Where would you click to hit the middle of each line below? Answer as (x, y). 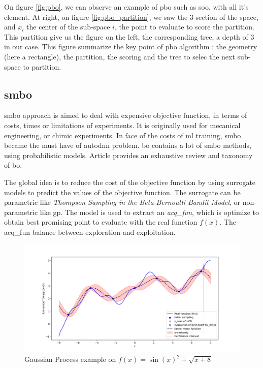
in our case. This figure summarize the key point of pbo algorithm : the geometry (131, 47)
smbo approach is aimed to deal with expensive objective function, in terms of (126, 115)
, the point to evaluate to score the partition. (184, 27)
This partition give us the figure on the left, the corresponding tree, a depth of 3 (129, 36)
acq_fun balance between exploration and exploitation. (90, 232)
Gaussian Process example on (70, 359)
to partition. (42, 66)
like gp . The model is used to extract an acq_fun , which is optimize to (150, 212)
